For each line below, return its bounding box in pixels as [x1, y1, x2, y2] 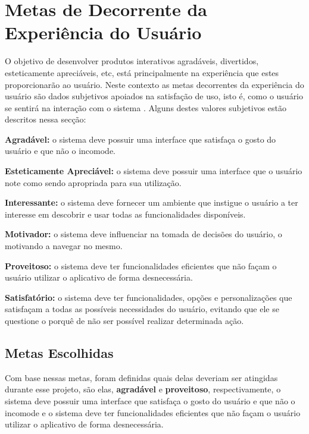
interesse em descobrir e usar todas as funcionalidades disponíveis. [5, 207, 246, 220]
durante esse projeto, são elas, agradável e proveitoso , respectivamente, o [5, 383, 281, 395]
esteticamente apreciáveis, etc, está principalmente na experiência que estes [5, 66, 279, 78]
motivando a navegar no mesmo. [5, 240, 123, 252]
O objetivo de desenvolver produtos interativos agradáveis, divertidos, [5, 55, 259, 67]
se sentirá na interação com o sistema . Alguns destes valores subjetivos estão [5, 101, 286, 114]
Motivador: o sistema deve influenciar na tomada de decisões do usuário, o [5, 228, 282, 240]
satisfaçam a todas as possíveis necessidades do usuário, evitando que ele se [5, 303, 279, 315]
